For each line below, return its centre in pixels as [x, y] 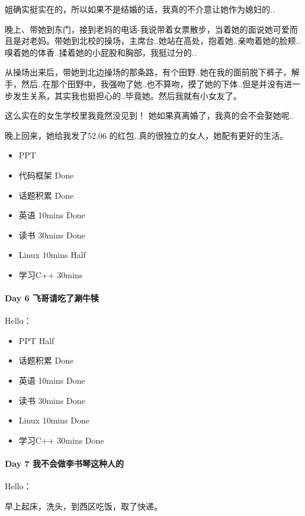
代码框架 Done [46, 175]
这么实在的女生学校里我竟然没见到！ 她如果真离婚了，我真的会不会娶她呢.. [150, 115]
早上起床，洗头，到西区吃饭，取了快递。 [84, 506]
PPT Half [36, 340]
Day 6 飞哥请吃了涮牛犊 [52, 298]
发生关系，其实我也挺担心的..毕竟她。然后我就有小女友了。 [127, 95]
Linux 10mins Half [52, 255]
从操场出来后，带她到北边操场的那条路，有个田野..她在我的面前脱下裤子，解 [152, 72]
